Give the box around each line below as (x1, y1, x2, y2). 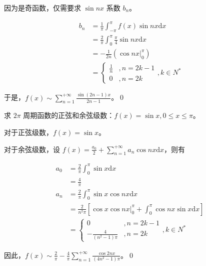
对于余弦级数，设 (4, 144, 60, 154)
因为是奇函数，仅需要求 (4, 3, 81, 13)
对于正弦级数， (4, 127, 53, 138)
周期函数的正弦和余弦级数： (23, 110, 114, 120)
